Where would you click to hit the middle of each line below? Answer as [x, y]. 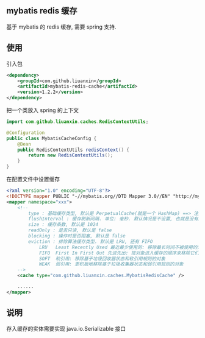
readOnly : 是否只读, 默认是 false [70, 230]
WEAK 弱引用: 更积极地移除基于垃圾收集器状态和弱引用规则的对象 [111, 264]
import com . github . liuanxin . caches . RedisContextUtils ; [77, 122]
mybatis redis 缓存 [42, 11]
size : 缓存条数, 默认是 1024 [63, 225]
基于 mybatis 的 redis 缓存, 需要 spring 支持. [61, 27]
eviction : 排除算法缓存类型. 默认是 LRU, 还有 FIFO [91, 241]
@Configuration [26, 133]
